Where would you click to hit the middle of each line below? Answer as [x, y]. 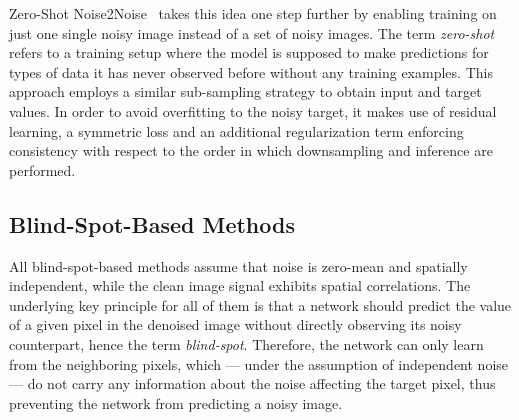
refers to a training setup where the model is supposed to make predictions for [249, 52]
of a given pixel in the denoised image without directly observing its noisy [235, 324]
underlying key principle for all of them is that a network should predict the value [260, 304]
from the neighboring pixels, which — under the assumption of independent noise [259, 363]
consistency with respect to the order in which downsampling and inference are [251, 150]
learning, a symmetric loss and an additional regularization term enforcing [236, 130]
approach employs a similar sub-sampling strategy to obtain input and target [245, 91]
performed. [42, 169]
